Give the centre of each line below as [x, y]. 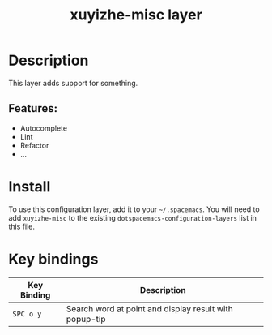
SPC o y [27, 314]
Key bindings [53, 259]
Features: [33, 108]
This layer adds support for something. [73, 83]
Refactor [34, 145]
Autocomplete [43, 128]
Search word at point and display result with [149, 308]
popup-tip [86, 319]
